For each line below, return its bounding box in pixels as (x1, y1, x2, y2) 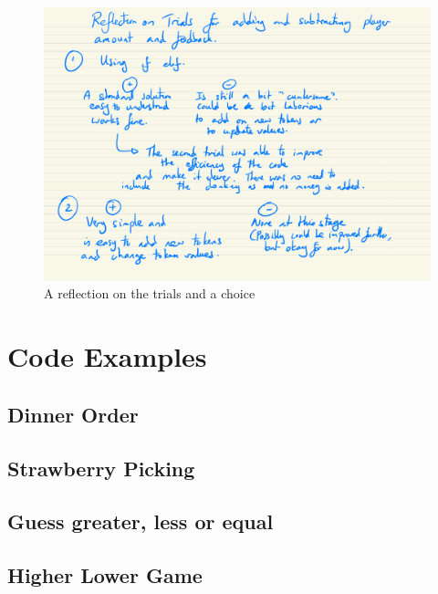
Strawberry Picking (7, 453, 195, 482)
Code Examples (7, 338, 207, 375)
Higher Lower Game (7, 561, 203, 589)
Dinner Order (7, 400, 139, 428)
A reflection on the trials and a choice (44, 284, 255, 303)
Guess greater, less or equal (7, 507, 274, 536)
